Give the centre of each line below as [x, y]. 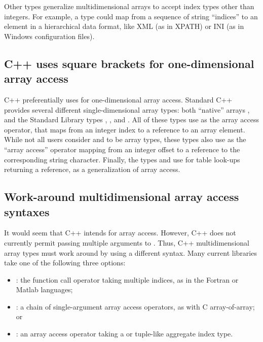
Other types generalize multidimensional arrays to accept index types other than [129, 6]
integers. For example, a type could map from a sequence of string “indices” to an [131, 16]
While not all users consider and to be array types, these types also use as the [125, 139]
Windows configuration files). [49, 36]
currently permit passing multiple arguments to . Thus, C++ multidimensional [127, 242]
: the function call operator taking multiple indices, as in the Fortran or [127, 279]
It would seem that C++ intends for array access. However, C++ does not [120, 233]
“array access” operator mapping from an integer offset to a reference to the [122, 149]
